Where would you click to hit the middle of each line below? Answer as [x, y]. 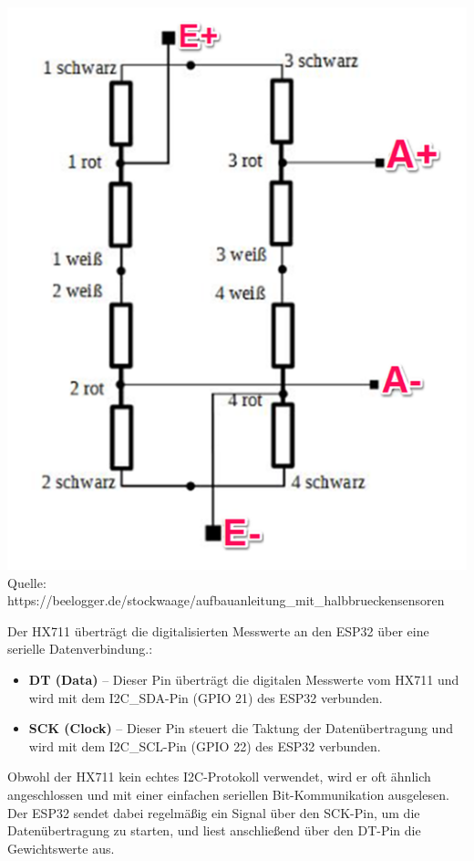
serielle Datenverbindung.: [80, 649]
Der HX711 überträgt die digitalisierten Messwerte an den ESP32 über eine [218, 630]
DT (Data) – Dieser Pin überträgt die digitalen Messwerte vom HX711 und [244, 680]
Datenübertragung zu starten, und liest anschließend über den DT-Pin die [214, 830]
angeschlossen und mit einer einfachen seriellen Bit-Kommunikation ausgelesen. [228, 795]
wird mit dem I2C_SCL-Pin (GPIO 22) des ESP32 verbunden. [205, 745]
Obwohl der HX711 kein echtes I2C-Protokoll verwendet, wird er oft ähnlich [219, 777]
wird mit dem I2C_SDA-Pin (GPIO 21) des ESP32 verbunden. [206, 697]
